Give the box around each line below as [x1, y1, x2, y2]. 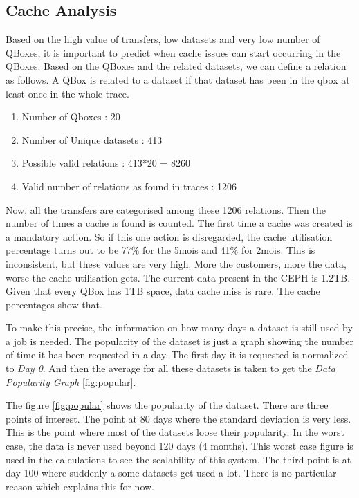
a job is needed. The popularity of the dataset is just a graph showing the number [6, 333, 353, 348]
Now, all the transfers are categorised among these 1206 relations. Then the [6, 202, 326, 216]
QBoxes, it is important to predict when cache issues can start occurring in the [6, 45, 341, 59]
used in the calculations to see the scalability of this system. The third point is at [6, 452, 351, 466]
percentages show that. [6, 297, 102, 311]
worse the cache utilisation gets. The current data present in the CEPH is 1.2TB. [6, 270, 351, 284]
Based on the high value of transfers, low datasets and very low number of [6, 32, 320, 46]
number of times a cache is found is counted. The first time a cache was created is [6, 216, 353, 230]
